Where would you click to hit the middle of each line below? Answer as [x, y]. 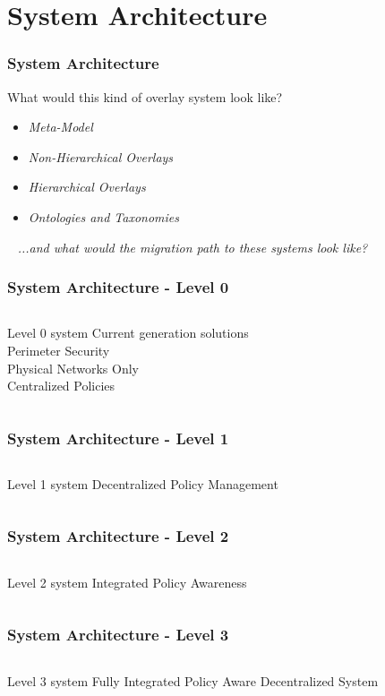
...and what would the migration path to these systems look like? [192, 247]
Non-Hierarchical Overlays [101, 156]
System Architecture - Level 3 [118, 635]
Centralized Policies [61, 386]
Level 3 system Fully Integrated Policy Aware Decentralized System [193, 680]
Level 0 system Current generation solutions [128, 333]
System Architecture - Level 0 [118, 287]
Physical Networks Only [73, 368]
